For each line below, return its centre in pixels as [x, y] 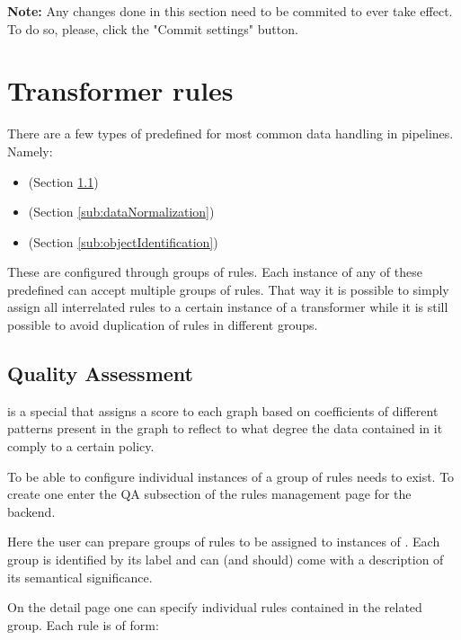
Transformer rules [120, 90]
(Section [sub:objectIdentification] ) [123, 241]
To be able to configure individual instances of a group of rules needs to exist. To [231, 476]
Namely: [30, 151]
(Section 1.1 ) [63, 181]
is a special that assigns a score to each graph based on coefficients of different [223, 410]
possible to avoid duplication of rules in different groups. [163, 325]
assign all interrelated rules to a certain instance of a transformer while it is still [228, 307]
